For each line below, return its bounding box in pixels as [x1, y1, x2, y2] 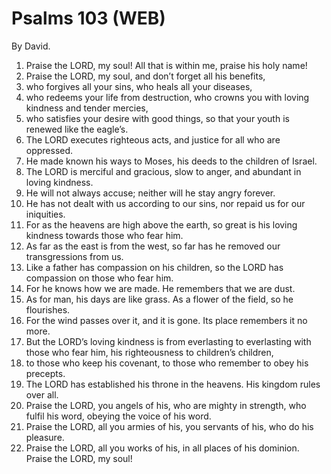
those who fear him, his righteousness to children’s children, [25, 346, 274, 358]
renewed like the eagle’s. [25, 123, 129, 135]
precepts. [25, 367, 66, 379]
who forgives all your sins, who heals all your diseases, [25, 80, 253, 92]
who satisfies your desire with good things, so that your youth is [25, 112, 290, 124]
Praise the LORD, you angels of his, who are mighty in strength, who [25, 399, 307, 411]
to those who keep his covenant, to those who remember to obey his [25, 357, 309, 369]
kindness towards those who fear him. [25, 229, 184, 241]
